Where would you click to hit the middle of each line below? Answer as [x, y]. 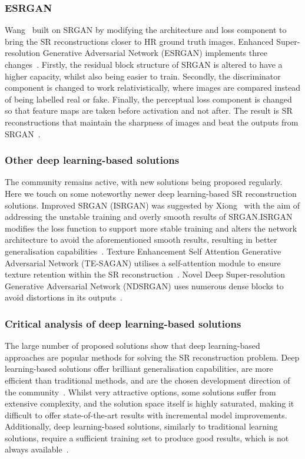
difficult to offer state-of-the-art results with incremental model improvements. [146, 415]
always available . [37, 449]
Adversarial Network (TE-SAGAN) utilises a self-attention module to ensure [143, 262]
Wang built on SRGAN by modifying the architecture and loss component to [146, 30]
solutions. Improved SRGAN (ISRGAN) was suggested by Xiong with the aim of [152, 205]
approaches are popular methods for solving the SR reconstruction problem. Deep [152, 357]
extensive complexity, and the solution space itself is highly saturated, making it [150, 403]
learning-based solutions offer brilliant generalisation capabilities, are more [139, 369]
